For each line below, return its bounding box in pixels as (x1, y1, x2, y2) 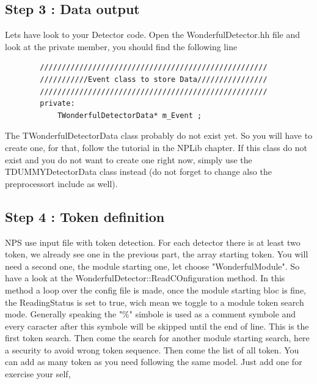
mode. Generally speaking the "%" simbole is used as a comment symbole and (5, 308, 296, 320)
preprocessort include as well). (5, 177, 118, 190)
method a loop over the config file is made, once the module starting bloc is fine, (5, 283, 307, 296)
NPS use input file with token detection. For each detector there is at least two (5, 235, 301, 248)
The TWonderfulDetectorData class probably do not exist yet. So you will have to (5, 129, 313, 142)
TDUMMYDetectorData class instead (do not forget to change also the (5, 165, 272, 178)
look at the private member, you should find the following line (5, 40, 238, 53)
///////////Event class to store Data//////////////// (40, 75, 268, 84)
